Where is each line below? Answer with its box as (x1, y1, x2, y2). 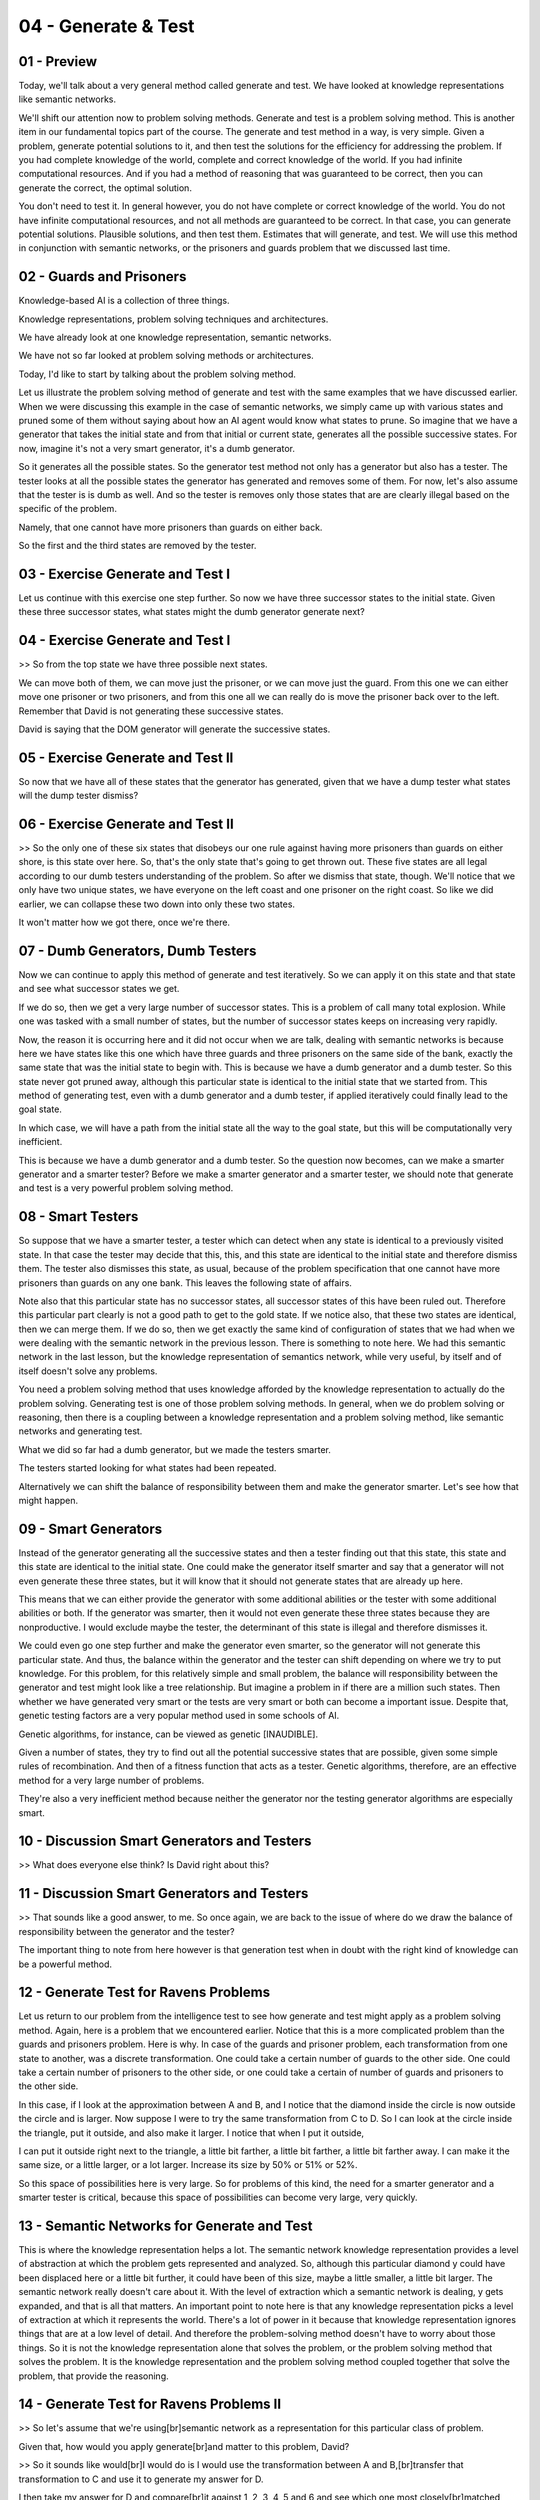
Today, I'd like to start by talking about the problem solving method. (18, 368, 297, 380)
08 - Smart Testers (18, 1208, 139, 1225)
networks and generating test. (18, 1425, 143, 1437)
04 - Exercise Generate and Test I (18, 632, 231, 649)
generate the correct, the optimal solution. (18, 181, 192, 194)
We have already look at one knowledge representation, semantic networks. (18, 331, 332, 344)
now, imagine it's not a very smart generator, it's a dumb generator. (18, 442, 295, 454)
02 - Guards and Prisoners (18, 268, 187, 285)
